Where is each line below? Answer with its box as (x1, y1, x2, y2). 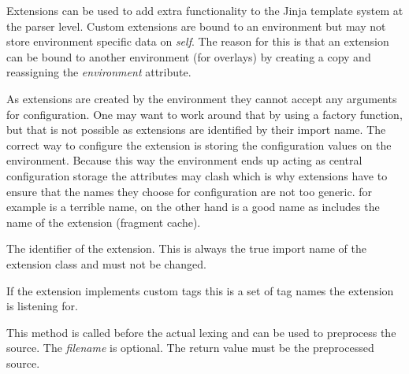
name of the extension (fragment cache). (6, 213, 201, 230)
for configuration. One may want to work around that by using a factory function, (6, 106, 403, 122)
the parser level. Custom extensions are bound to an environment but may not (6, 17, 386, 34)
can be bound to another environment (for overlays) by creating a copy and (6, 48, 371, 65)
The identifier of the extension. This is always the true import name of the (6, 240, 366, 257)
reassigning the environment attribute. (6, 64, 191, 80)
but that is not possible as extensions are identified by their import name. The (6, 121, 386, 138)
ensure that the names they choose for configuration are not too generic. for (6, 183, 373, 199)
